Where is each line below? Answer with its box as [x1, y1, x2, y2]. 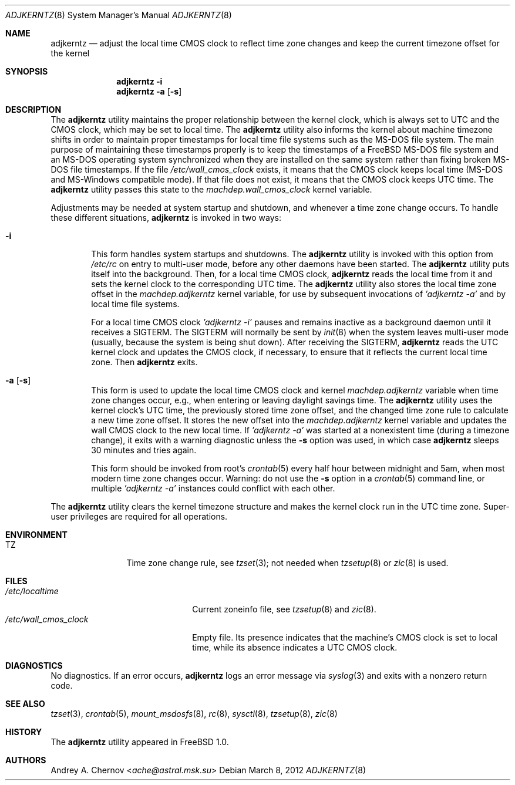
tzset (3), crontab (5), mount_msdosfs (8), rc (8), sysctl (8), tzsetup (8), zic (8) [51, 709, 338, 719]
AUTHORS [5, 755, 46, 765]
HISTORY [5, 727, 42, 737]
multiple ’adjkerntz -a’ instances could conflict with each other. [91, 483, 335, 493]
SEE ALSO [5, 699, 45, 709]
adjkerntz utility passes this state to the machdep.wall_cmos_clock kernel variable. [51, 184, 372, 194]
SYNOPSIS [5, 66, 48, 76]
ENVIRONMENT [5, 530, 68, 540]
